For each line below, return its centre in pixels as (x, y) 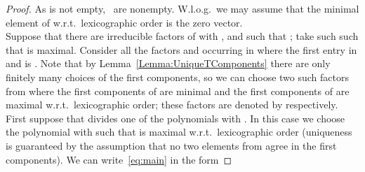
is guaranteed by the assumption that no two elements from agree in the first (171, 145)
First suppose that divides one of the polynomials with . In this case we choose (175, 118)
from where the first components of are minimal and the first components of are (178, 91)
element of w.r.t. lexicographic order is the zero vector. (124, 22)
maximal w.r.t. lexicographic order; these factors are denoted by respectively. (172, 105)
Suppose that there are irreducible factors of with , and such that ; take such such (182, 36)
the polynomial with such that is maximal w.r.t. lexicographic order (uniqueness (179, 132)
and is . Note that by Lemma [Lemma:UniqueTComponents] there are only (168, 63)
